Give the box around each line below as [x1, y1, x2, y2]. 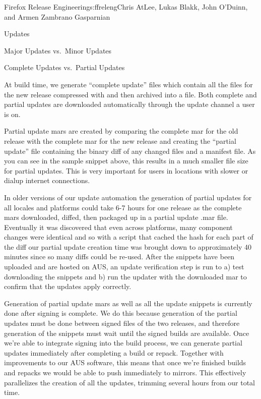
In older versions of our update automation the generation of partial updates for [4, 192, 252, 202]
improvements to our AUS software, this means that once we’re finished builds [4, 357, 246, 368]
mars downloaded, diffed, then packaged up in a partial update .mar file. [4, 212, 228, 222]
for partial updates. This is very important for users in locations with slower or [4, 165, 248, 176]
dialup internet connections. [4, 175, 90, 186]
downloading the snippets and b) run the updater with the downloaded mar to [4, 271, 247, 281]
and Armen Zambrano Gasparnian [4, 11, 110, 22]
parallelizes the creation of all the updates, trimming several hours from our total [4, 377, 255, 387]
